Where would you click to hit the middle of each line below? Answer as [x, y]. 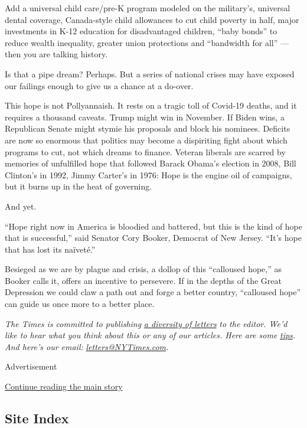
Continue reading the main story [64, 386]
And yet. [21, 206]
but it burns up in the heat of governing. [79, 186]
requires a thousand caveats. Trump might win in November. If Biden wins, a [145, 117]
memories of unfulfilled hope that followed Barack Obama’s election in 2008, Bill [151, 163]
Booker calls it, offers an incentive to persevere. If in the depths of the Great [143, 280]
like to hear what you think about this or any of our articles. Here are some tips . [150, 335]
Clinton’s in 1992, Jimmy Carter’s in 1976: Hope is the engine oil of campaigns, [148, 174]
